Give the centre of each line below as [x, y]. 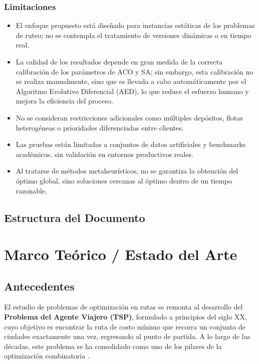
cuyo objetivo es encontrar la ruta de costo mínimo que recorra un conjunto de [125, 326]
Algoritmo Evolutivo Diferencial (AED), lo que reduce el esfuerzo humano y [132, 91]
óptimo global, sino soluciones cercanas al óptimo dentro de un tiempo [124, 180]
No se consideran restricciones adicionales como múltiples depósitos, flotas [129, 117]
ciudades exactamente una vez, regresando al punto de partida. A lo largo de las [127, 336]
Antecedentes [39, 286]
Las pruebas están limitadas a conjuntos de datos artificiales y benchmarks [131, 144]
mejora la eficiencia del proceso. [64, 101]
